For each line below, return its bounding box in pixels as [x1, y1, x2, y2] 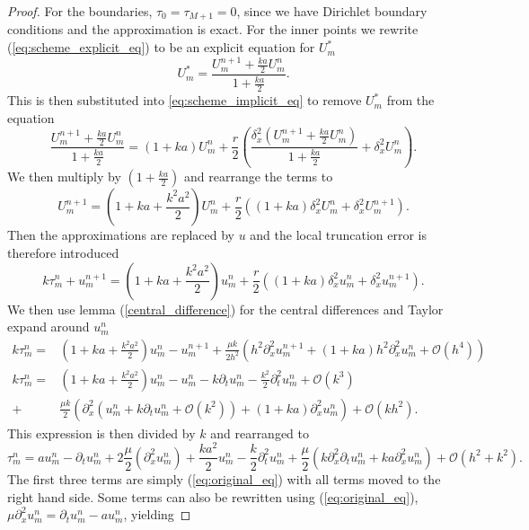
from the [386, 91, 435, 110]
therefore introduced [7, 243, 119, 261]
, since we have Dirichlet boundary [236, 2, 428, 20]
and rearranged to [210, 423, 310, 442]
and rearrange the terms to [184, 167, 333, 186]
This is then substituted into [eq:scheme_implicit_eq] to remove [7, 91, 362, 110]
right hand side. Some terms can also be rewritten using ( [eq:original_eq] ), [7, 487, 419, 506]
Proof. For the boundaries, [7, 2, 153, 20]
